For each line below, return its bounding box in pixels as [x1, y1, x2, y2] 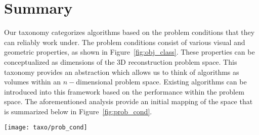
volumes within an [4, 76, 61, 87]
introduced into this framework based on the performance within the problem [4, 86, 244, 97]
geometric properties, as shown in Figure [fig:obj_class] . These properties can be [4, 47, 255, 57]
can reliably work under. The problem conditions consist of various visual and [4, 36, 245, 47]
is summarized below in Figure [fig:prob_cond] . [4, 106, 152, 116]
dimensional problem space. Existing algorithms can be [76, 76, 247, 87]
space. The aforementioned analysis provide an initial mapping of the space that [4, 96, 253, 107]
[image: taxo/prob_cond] [4, 124, 88, 131]
